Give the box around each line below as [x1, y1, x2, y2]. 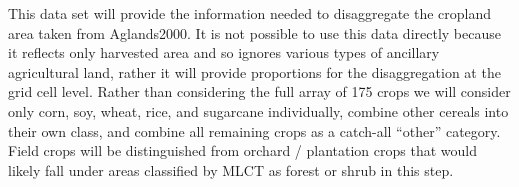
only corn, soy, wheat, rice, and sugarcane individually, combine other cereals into [8, 100, 509, 121]
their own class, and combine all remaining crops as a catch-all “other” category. [8, 120, 501, 141]
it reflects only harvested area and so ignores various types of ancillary [8, 42, 440, 63]
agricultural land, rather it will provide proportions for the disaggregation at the [8, 61, 501, 82]
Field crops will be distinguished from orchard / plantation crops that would [8, 140, 477, 161]
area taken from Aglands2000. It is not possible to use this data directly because [8, 22, 501, 43]
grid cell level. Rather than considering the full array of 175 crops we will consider [8, 81, 511, 102]
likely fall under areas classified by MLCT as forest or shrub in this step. [8, 159, 454, 180]
